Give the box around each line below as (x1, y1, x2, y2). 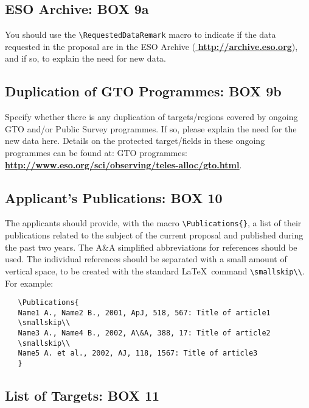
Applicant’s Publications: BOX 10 (5, 188, 223, 207)
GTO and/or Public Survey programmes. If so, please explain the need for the (5, 122, 297, 135)
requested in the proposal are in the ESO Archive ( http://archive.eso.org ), (5, 40, 298, 52)
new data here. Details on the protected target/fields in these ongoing (5, 134, 265, 147)
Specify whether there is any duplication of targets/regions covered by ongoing (5, 110, 298, 123)
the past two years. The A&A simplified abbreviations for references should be (5, 240, 297, 253)
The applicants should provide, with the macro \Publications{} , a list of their (5, 217, 302, 229)
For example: (5, 276, 54, 289)
